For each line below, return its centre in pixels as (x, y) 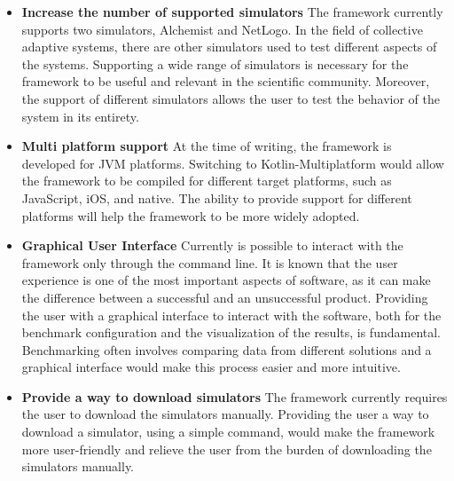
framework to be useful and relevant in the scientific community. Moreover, (226, 81)
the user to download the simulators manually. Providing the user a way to (225, 414)
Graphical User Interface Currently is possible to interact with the (212, 245)
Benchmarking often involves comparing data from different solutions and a (227, 349)
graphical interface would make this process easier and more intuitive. (211, 367)
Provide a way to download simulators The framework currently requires (235, 396)
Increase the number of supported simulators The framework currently (232, 12)
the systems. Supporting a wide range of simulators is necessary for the (215, 63)
